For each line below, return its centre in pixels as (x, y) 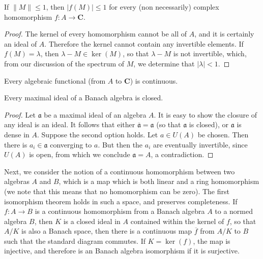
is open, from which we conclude (80, 154)
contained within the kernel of (177, 221)
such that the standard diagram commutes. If (75, 240)
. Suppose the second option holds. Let (98, 134)
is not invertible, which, (210, 53)
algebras (17, 181)
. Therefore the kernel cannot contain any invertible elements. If (144, 43)
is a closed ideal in (92, 221)
